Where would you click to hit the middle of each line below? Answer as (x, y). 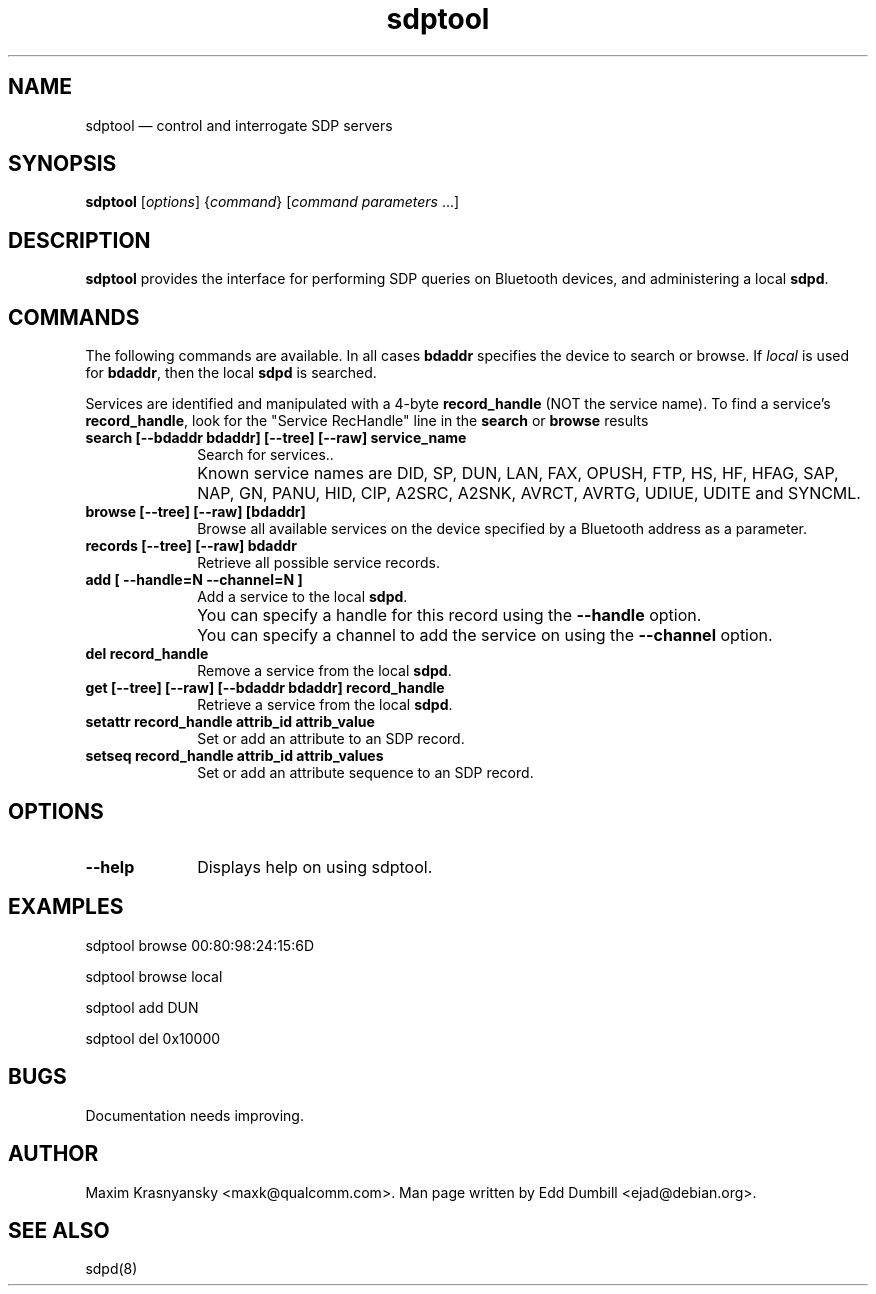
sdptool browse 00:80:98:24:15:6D (199, 945)
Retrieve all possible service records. (318, 563)
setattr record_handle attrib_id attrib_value (230, 722)
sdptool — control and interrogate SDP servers (239, 125)
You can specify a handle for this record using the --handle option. (449, 615)
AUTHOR (53, 1154)
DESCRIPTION (79, 240)
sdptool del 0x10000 (153, 1038)
